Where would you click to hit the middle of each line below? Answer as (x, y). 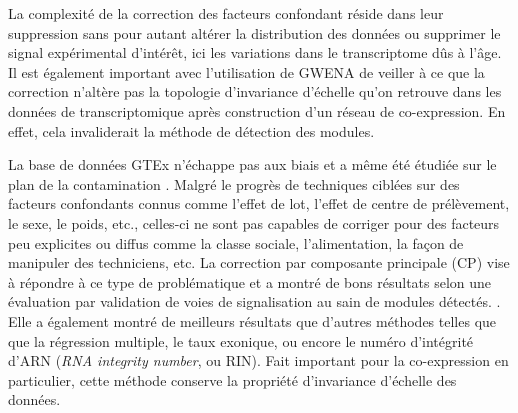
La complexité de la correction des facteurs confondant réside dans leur (226, 13)
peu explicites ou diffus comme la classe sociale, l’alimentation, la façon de (236, 242)
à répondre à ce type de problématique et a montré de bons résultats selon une (250, 281)
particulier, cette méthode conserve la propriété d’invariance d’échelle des (232, 379)
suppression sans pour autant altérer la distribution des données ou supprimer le (254, 32)
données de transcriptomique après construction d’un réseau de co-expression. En (257, 110)
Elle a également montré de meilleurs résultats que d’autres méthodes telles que (252, 320)
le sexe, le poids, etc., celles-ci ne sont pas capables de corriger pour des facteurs (254, 222)
